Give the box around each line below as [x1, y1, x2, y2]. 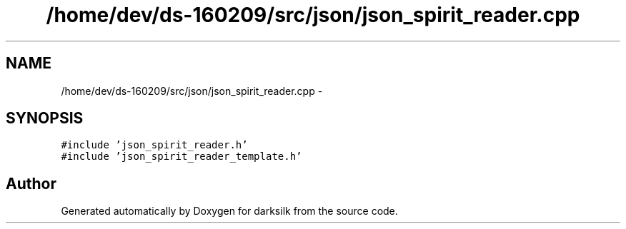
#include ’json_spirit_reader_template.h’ [61, 151, 302, 163]
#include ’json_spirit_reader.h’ [61, 139, 248, 151]
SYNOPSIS [6, 109, 84, 128]
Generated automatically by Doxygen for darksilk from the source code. [61, 205, 398, 218]
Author [6, 174, 56, 193]
